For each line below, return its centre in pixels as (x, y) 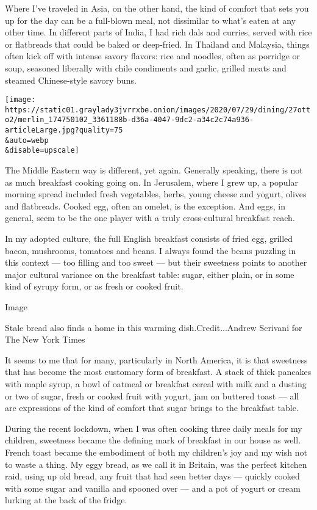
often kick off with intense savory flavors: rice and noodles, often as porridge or (153, 56)
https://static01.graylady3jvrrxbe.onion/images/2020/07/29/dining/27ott (158, 110)
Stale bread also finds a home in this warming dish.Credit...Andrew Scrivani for (154, 327)
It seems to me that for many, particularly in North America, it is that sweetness (156, 359)
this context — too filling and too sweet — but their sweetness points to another (156, 262)
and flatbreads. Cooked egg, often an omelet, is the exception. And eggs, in (145, 206)
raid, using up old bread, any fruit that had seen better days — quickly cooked (152, 476)
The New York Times (45, 339)
